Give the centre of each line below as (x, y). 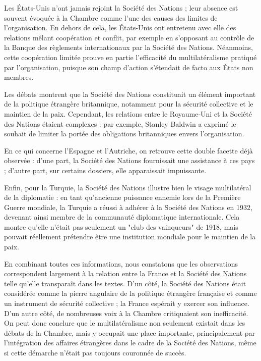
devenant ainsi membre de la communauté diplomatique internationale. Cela (122, 217)
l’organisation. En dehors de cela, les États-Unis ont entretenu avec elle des (120, 28)
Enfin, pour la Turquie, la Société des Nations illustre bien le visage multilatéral (128, 187)
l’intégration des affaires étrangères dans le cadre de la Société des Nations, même (130, 343)
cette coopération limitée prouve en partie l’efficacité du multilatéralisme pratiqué (130, 57)
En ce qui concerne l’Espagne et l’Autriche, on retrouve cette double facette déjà (128, 150)
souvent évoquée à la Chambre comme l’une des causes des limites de (111, 17)
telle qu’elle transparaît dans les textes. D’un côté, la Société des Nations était (125, 283)
